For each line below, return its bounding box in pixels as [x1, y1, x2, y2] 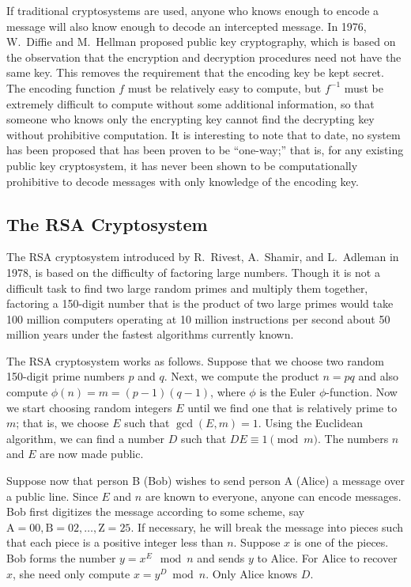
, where [210, 384, 246, 400]
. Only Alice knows [205, 565, 298, 581]
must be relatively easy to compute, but [127, 79, 322, 96]
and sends [197, 550, 245, 566]
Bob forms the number [6, 550, 116, 566]
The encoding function [6, 79, 115, 96]
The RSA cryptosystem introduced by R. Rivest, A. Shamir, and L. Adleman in [6, 248, 399, 265]
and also [358, 368, 399, 384]
